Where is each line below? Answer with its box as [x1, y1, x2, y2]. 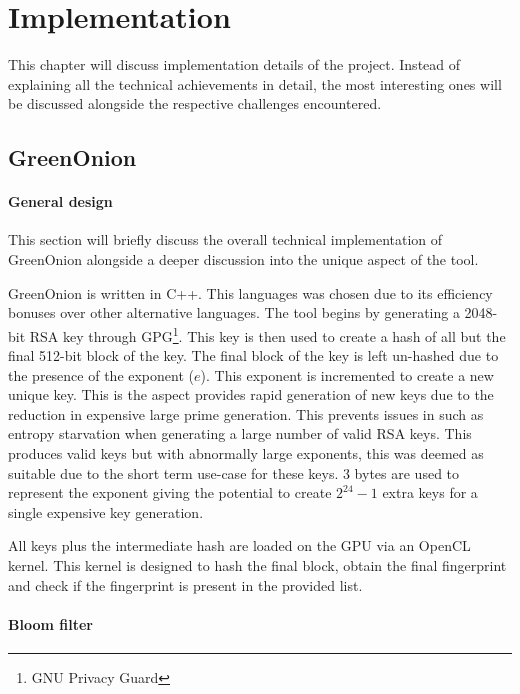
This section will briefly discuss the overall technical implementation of [8, 229, 443, 250]
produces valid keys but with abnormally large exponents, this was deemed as [8, 443, 484, 464]
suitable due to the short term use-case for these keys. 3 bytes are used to [8, 462, 460, 483]
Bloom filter [8, 613, 93, 634]
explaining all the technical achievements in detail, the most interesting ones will [8, 73, 502, 94]
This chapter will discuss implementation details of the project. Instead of [8, 54, 461, 75]
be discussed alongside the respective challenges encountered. [8, 93, 382, 114]
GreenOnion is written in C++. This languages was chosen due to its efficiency [8, 282, 493, 303]
